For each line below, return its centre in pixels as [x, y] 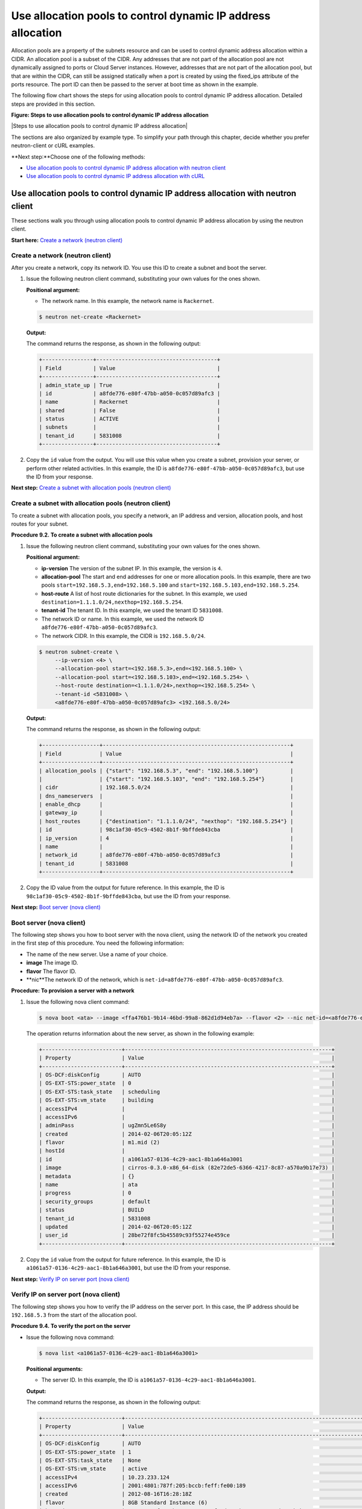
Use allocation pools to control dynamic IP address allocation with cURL [116, 176]
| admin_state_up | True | [130, 385]
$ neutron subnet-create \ [79, 652]
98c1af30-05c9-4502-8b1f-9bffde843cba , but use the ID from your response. [129, 896]
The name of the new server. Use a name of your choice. [97, 954]
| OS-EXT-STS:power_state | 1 [85, 1452]
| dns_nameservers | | [166, 796]
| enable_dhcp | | [166, 805]
